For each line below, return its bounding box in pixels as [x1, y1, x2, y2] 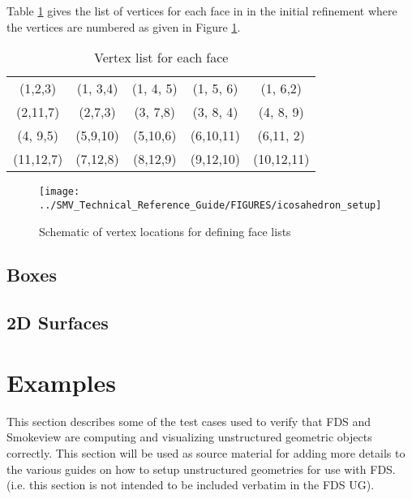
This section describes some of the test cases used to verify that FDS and [6, 412, 371, 429]
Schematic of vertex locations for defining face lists [39, 222, 291, 239]
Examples [6, 365, 116, 398]
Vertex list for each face [93, 48, 229, 67]
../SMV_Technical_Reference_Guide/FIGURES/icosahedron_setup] [39, 199, 382, 211]
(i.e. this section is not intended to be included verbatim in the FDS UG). [6, 476, 375, 493]
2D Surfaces [6, 310, 109, 335]
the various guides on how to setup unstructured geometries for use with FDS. [6, 460, 396, 477]
